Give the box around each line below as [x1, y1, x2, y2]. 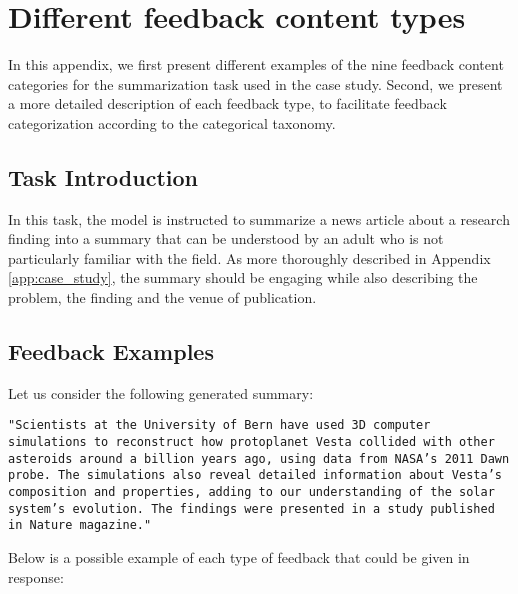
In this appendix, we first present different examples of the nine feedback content [8, 54, 504, 75]
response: [8, 566, 64, 587]
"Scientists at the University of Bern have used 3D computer [8, 418, 431, 433]
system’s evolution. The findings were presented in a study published [8, 501, 495, 516]
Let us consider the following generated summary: [8, 382, 314, 403]
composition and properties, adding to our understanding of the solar [8, 485, 495, 500]
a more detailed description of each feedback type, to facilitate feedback [8, 93, 447, 114]
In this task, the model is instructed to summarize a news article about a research [8, 208, 510, 229]
